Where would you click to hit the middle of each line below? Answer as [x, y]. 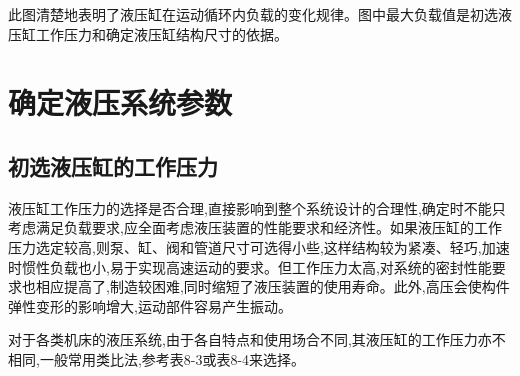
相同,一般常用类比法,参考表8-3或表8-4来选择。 [157, 358]
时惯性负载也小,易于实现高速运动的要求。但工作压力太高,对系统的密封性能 [250, 266]
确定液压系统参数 [120, 102]
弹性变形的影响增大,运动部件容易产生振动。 [150, 305]
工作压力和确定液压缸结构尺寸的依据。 [161, 33]
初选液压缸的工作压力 [113, 165]
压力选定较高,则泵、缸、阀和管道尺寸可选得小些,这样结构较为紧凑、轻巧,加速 [259, 246]
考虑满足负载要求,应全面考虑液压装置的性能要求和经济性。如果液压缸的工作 [255, 227]
